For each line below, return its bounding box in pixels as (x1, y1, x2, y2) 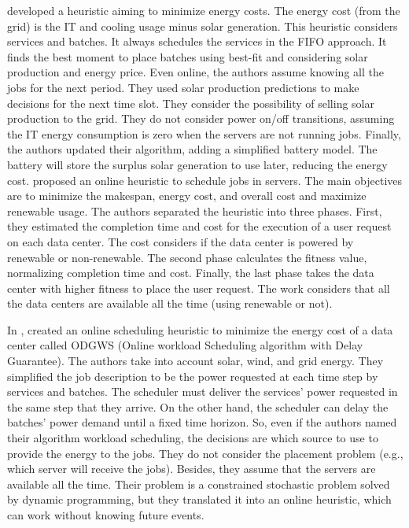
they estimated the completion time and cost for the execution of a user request (7, 218, 392, 234)
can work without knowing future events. (7, 507, 204, 522)
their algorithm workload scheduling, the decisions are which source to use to (7, 430, 378, 446)
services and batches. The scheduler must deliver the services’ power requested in (7, 383, 398, 400)
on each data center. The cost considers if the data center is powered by (7, 233, 354, 249)
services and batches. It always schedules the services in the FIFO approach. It (7, 33, 387, 50)
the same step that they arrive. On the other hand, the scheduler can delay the (7, 398, 389, 415)
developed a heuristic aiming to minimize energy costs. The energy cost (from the (7, 2, 400, 18)
